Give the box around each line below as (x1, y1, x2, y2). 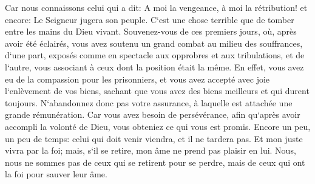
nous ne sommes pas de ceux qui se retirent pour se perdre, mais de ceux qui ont (5, 155, 305, 168)
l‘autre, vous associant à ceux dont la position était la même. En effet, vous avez (5, 60, 304, 73)
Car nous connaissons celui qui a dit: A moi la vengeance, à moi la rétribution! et (5, 1, 308, 13)
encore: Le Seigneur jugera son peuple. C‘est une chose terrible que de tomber (5, 13, 294, 26)
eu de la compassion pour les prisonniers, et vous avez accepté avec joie (5, 72, 270, 85)
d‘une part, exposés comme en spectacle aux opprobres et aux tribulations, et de (5, 49, 305, 61)
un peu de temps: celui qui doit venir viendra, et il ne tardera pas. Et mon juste (5, 132, 303, 145)
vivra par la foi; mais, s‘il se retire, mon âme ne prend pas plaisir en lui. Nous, (5, 144, 296, 157)
